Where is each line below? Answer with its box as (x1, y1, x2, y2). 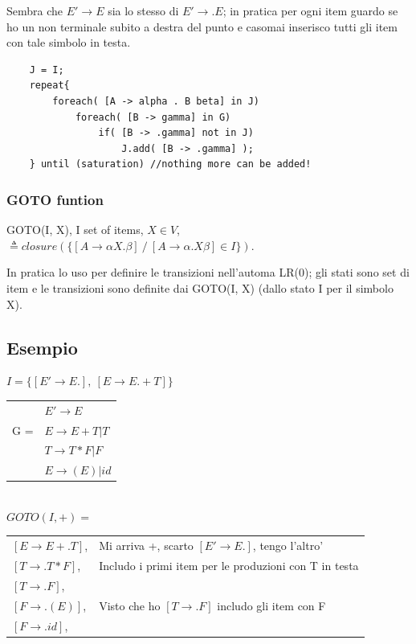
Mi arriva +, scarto (99, 537, 194, 554)
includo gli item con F (217, 597, 326, 613)
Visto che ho (99, 597, 161, 613)
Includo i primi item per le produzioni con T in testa (99, 557, 359, 574)
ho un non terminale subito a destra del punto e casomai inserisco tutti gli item (6, 18, 398, 35)
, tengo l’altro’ (252, 537, 324, 554)
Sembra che (6, 2, 63, 18)
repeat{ (29, 80, 70, 92)
